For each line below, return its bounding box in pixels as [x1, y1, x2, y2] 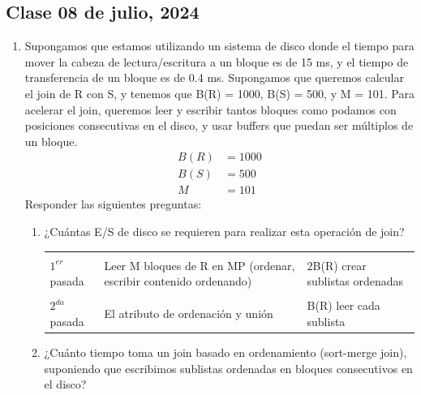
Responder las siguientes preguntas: [24, 195, 202, 213]
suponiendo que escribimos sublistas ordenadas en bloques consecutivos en [44, 359, 413, 376]
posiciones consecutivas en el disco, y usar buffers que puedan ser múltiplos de [24, 117, 414, 134]
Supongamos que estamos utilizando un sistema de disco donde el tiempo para [24, 37, 415, 54]
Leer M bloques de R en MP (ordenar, [104, 256, 295, 273]
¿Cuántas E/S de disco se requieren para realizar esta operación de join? [44, 223, 405, 240]
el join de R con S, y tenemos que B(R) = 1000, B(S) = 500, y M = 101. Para [24, 84, 415, 101]
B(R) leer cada [307, 297, 380, 314]
